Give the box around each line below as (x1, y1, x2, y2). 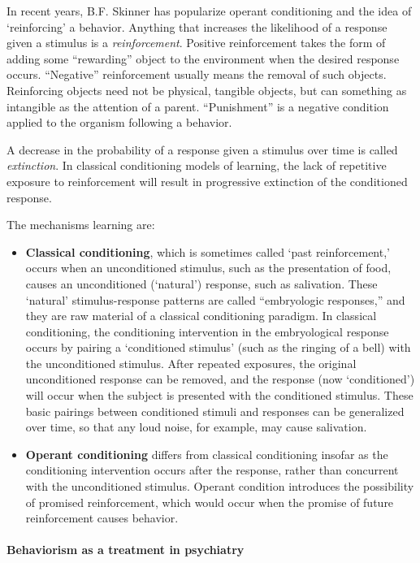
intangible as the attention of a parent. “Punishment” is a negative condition (6, 97, 389, 115)
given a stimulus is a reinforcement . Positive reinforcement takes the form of (6, 34, 386, 51)
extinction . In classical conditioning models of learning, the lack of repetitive (6, 157, 387, 174)
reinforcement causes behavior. (25, 509, 179, 526)
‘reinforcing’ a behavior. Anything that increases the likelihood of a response (6, 18, 388, 35)
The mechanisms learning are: (6, 216, 155, 233)
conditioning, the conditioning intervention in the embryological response (25, 323, 389, 340)
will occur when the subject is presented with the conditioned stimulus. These (25, 387, 414, 404)
